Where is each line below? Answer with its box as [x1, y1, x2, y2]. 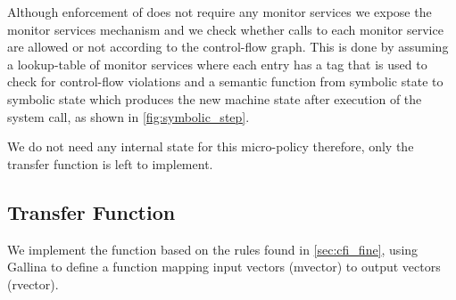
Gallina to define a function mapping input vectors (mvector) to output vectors [7, 257, 441, 276]
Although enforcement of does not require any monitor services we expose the [7, 3, 432, 20]
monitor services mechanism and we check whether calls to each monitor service [7, 20, 444, 38]
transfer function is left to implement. [7, 154, 213, 173]
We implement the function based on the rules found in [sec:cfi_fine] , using [7, 239, 419, 258]
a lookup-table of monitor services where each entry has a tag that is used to [7, 54, 427, 73]
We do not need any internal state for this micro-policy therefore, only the [7, 137, 414, 156]
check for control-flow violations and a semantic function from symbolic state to [7, 72, 444, 91]
